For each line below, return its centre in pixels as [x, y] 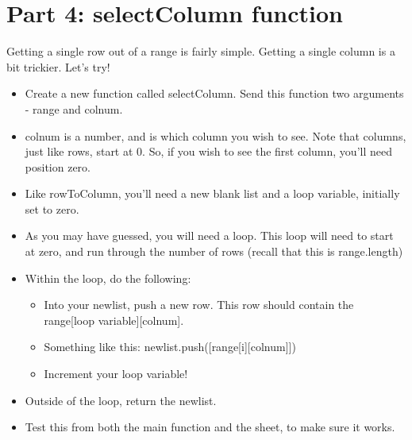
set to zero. [52, 208]
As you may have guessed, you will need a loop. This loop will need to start [209, 235]
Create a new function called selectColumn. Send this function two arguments [214, 93]
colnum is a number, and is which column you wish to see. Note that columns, [216, 135]
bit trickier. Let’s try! [58, 66]
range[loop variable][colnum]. [114, 320]
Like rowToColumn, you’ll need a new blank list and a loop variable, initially [212, 193]
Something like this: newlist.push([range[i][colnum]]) [170, 347]
